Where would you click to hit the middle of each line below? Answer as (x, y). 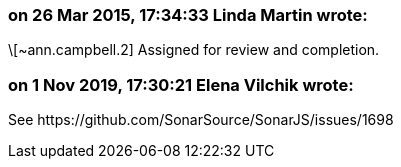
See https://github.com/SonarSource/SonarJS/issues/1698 (201, 120)
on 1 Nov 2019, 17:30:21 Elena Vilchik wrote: (181, 84)
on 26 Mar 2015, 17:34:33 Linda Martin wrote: (188, 15)
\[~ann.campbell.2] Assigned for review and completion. (194, 50)
